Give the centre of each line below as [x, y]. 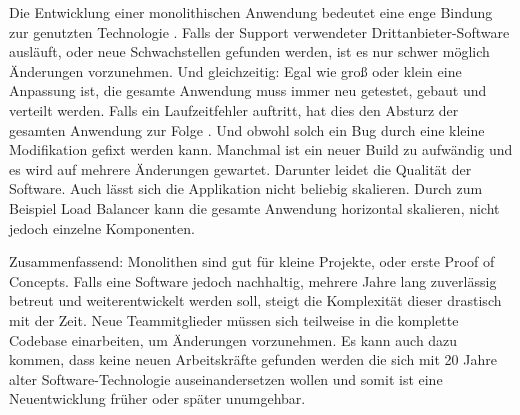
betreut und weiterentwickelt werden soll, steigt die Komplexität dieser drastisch [255, 300]
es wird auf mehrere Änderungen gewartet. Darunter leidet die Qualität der [240, 168]
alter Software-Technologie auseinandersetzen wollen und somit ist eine [226, 378]
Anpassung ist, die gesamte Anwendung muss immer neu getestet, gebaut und [248, 90]
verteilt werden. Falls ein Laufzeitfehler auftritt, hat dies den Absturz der [234, 109]
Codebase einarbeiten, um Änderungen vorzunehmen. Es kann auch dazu [233, 339]
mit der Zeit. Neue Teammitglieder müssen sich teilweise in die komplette [234, 319]
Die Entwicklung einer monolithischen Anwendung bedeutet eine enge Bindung [251, 12]
